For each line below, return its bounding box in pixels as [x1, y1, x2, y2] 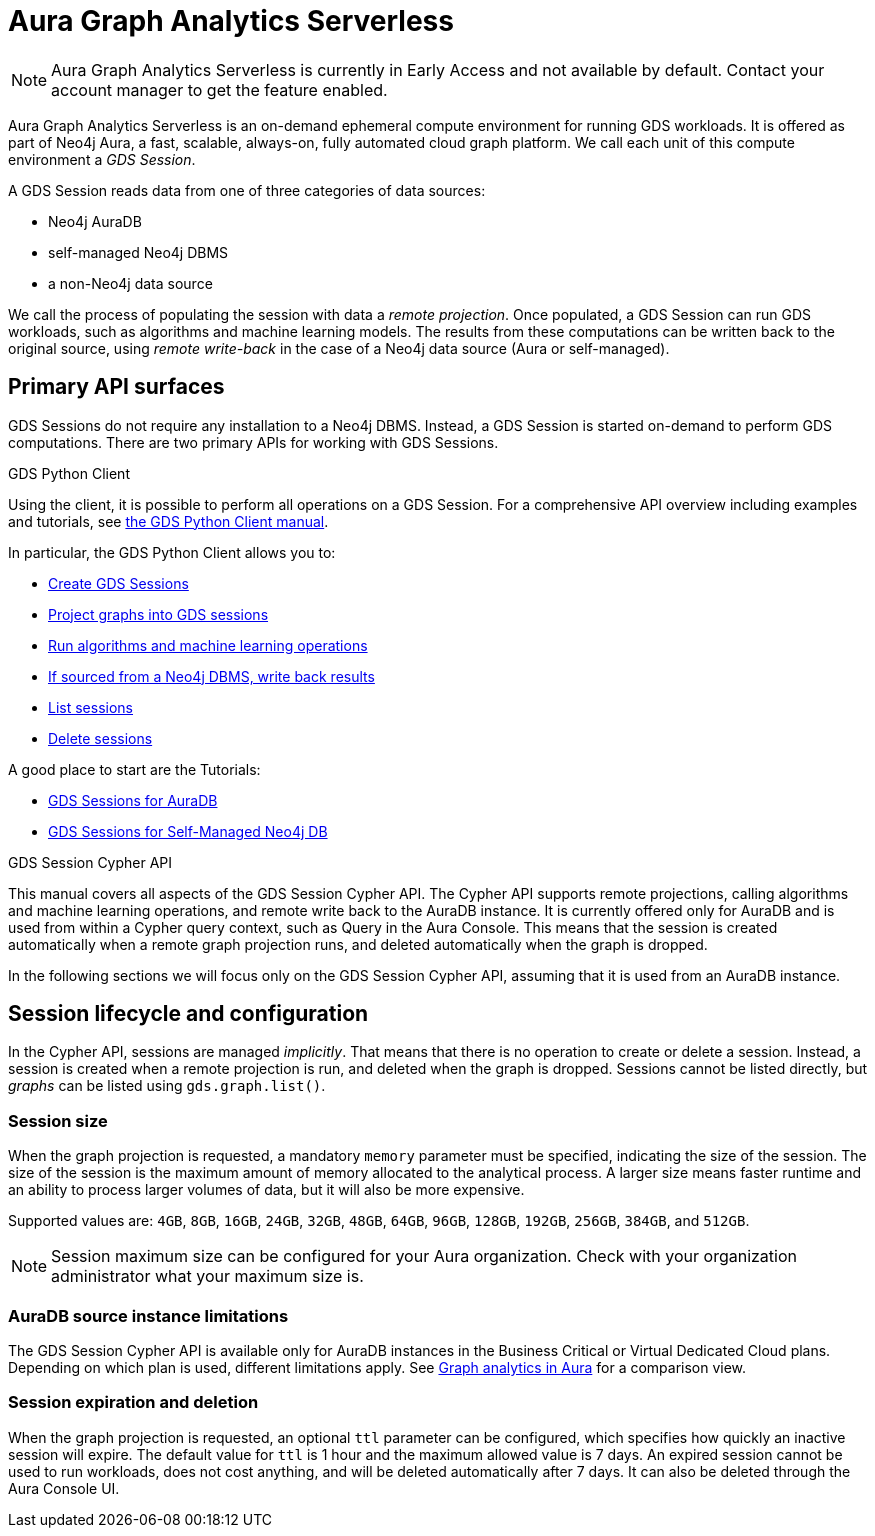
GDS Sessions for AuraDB [48, 791, 218, 809]
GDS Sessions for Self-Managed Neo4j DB [48, 822, 328, 840]
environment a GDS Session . [8, 150, 196, 168]
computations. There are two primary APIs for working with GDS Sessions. [8, 433, 499, 451]
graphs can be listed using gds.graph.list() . [8, 1077, 326, 1095]
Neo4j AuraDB [48, 212, 142, 230]
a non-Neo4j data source [48, 274, 213, 292]
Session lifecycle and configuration [8, 1001, 369, 1027]
